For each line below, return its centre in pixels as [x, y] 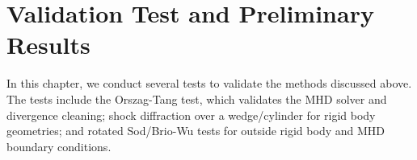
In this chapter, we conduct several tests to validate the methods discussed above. [209, 83]
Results [48, 45]
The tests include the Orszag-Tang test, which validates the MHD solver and [197, 98]
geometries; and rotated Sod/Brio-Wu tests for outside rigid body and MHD [196, 131]
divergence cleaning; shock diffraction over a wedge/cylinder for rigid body [191, 115]
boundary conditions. [59, 146]
